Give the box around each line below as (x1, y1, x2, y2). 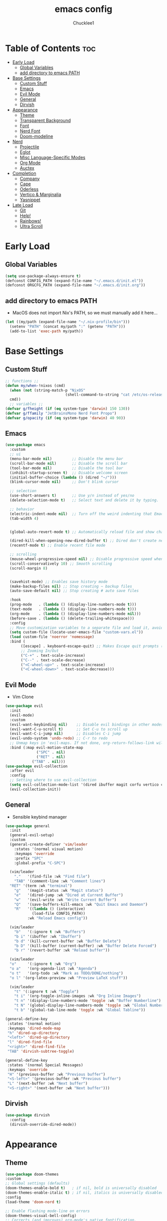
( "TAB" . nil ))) (31, 759, 66, 764)
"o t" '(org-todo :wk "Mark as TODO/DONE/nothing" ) (9, 971, 123, 976)
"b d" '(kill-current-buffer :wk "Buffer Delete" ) (14, 939, 121, 944)
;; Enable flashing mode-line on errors (5, 1209, 90, 1214)
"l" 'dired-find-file (7, 1040, 52, 1045)
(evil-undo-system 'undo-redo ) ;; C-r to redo (9, 736, 108, 741)
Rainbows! (19, 218, 41, 224)
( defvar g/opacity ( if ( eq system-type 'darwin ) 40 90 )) (5, 415, 126, 420)
